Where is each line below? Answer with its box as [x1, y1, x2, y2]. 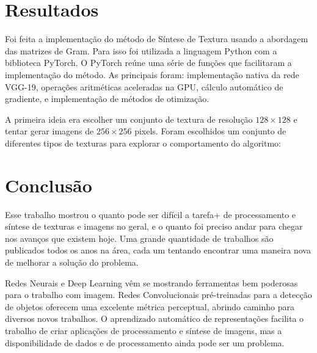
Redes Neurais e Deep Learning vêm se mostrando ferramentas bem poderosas [5, 276, 298, 289]
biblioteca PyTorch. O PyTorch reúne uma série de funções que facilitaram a [5, 56, 292, 69]
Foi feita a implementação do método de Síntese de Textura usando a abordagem [5, 32, 308, 45]
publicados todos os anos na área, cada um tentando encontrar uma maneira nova [5, 244, 311, 257]
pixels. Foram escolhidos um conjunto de [134, 125, 286, 137]
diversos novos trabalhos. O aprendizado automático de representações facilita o [5, 312, 304, 325]
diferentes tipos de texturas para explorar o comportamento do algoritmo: [5, 136, 282, 149]
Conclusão [5, 172, 92, 197]
